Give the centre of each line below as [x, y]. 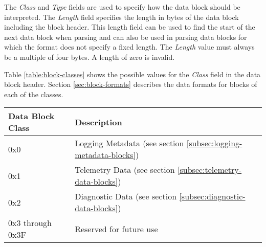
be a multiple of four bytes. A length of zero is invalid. [90, 57]
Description [98, 122]
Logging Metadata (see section [129, 143]
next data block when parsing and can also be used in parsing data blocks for [126, 37]
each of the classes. [34, 94]
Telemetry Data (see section [125, 170]
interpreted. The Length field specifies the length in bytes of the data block [121, 17]
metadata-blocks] [105, 155]
